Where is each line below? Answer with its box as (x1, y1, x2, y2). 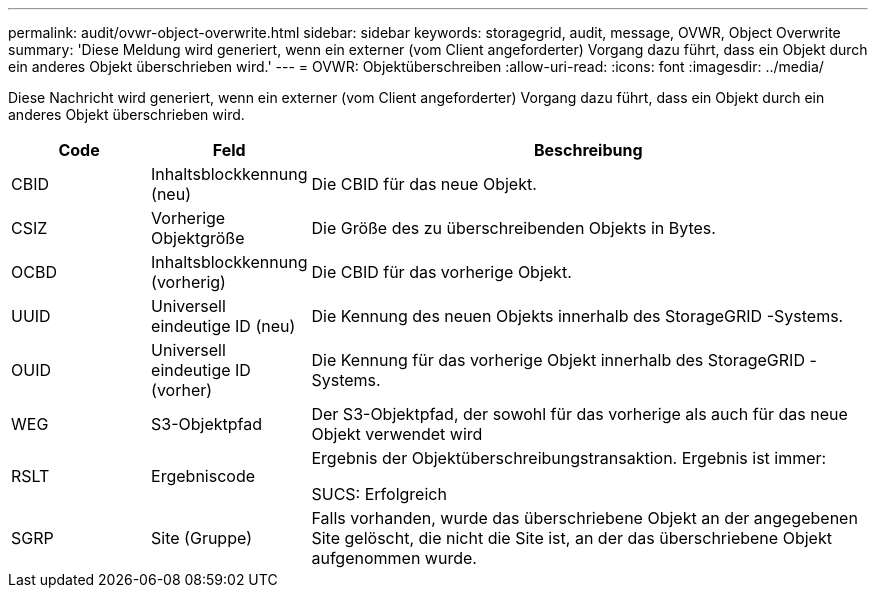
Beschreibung (533, 140, 643, 160)
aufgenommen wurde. (311, 548, 477, 568)
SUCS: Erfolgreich (311, 484, 447, 504)
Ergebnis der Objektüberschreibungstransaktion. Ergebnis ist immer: (311, 448, 827, 468)
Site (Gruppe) (151, 528, 253, 548)
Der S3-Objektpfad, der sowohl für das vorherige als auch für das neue (311, 404, 848, 424)
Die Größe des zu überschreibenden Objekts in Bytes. (311, 218, 716, 238)
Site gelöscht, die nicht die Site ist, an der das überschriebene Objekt (311, 528, 832, 548)
